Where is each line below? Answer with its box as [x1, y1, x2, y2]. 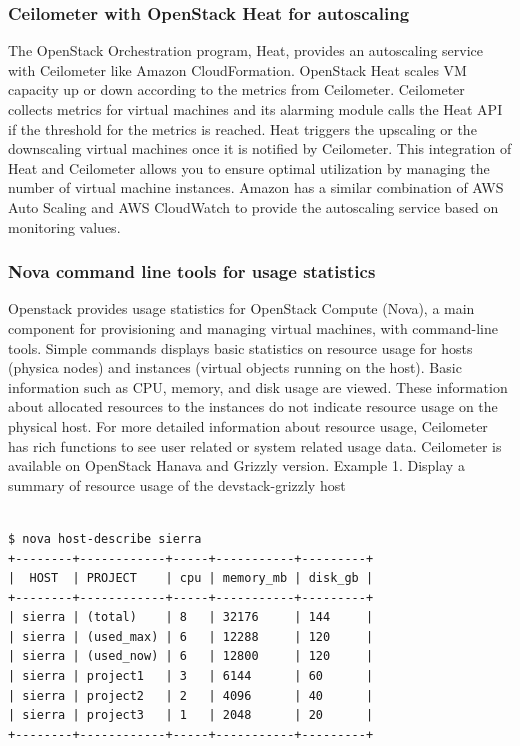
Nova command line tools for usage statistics [8, 259, 376, 284]
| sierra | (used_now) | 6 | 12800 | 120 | [8, 649, 374, 664]
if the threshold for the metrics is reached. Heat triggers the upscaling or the [8, 118, 477, 139]
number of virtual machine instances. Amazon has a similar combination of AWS [8, 177, 504, 198]
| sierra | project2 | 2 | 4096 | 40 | [8, 688, 374, 703]
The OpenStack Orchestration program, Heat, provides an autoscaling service [8, 40, 483, 61]
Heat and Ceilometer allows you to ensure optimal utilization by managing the [8, 157, 490, 178]
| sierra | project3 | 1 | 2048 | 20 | [8, 708, 374, 723]
